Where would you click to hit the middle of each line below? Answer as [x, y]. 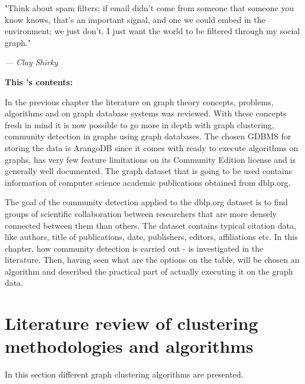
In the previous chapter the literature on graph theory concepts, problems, [139, 101]
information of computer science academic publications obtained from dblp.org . [148, 182]
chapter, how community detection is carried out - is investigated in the [134, 248]
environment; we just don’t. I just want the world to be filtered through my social [152, 31]
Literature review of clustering [132, 323]
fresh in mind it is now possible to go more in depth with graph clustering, [140, 124]
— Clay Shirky [32, 62]
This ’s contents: [39, 81]
